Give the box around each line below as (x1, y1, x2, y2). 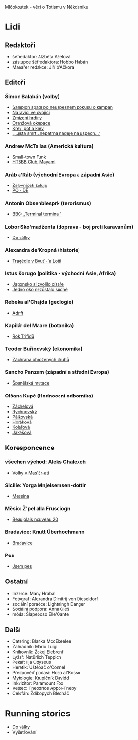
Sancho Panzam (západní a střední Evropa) (5, 369, 110, 376)
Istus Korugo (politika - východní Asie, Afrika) (5, 270, 116, 277)
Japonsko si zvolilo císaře (12, 281, 64, 287)
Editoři (5, 79, 26, 87)
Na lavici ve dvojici (12, 109, 50, 115)
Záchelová (12, 403, 34, 409)
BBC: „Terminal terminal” (12, 211, 62, 217)
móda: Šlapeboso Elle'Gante (12, 611, 69, 617)
